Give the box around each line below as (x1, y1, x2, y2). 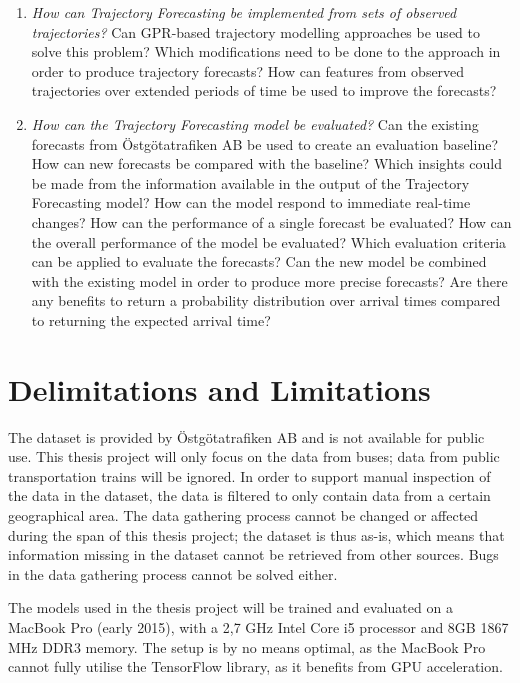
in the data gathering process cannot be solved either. (8, 563, 338, 584)
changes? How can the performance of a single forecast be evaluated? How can (31, 211, 512, 232)
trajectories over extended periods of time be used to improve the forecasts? (31, 80, 497, 101)
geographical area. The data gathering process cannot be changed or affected (8, 505, 479, 525)
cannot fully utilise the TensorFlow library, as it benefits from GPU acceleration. (8, 656, 503, 677)
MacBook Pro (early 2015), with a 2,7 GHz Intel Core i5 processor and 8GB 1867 (8, 616, 509, 637)
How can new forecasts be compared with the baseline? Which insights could (31, 153, 502, 174)
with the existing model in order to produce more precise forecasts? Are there (31, 270, 508, 291)
